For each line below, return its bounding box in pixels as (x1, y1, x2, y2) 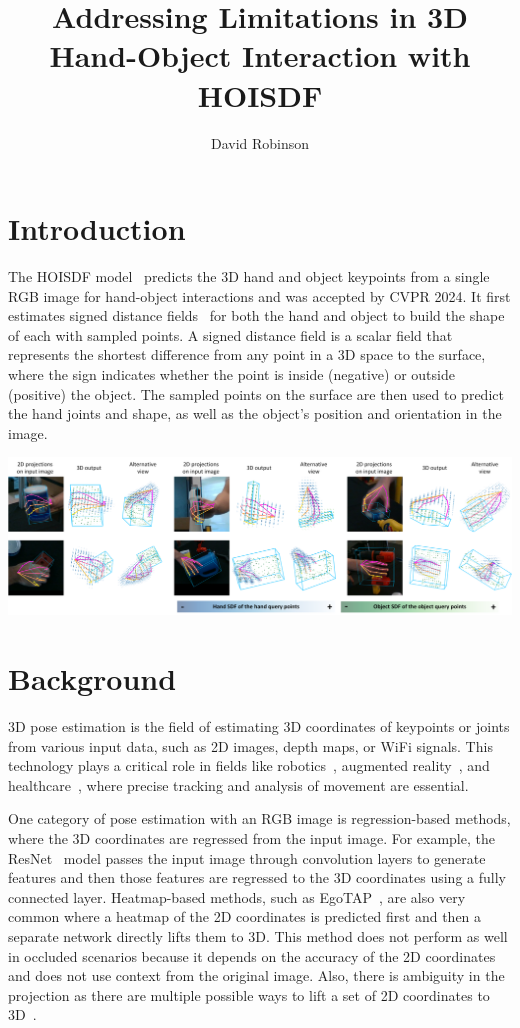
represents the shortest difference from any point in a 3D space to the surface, (8, 344, 486, 365)
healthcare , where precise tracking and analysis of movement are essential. (8, 774, 469, 795)
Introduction (8, 208, 186, 249)
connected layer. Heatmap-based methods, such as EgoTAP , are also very (8, 886, 466, 907)
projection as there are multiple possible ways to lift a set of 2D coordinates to (8, 984, 490, 1005)
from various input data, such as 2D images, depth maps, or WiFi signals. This (8, 735, 493, 756)
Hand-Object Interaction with (49, 35, 471, 76)
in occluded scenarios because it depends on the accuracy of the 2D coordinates (8, 945, 496, 966)
